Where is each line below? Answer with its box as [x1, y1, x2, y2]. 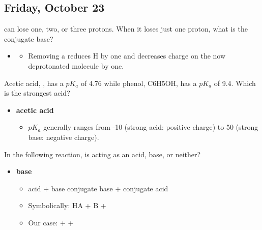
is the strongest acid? [4, 88, 70, 98]
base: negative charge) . [28, 131, 99, 142]
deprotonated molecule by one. [28, 60, 124, 71]
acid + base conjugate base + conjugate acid [28, 183, 168, 193]
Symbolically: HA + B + [28, 200, 106, 211]
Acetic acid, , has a [4, 77, 64, 88]
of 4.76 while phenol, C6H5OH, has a [80, 77, 197, 88]
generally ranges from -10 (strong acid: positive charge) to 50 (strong [43, 122, 258, 132]
